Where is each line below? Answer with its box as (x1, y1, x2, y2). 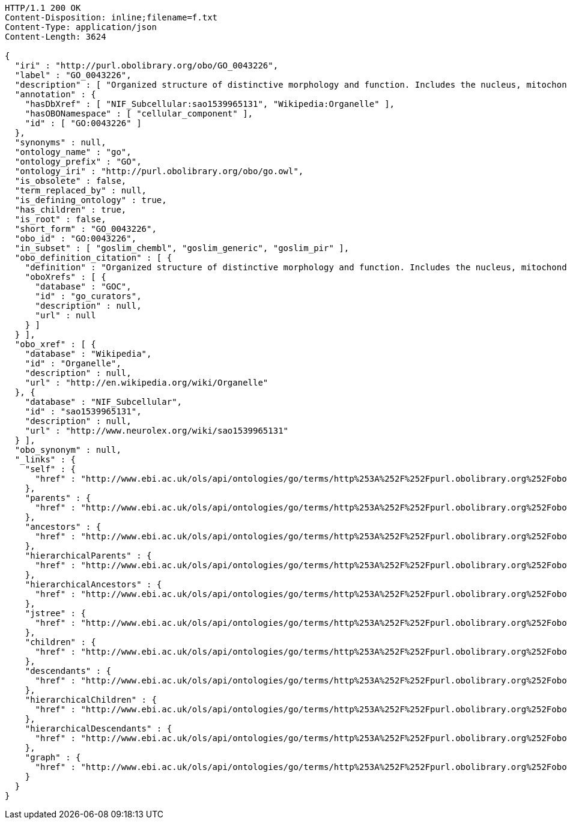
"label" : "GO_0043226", (14, 70, 132, 80)
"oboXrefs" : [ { (25, 272, 106, 282)
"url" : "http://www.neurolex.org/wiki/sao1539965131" (25, 426, 289, 435)
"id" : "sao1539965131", (25, 407, 142, 416)
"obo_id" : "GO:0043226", (14, 234, 137, 243)
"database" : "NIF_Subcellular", (25, 397, 183, 407)
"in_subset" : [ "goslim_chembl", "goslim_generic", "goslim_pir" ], (14, 243, 350, 253)
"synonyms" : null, (14, 138, 106, 147)
